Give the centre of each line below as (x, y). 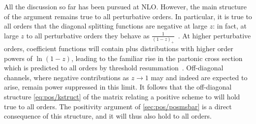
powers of (18, 58)
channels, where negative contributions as (66, 77)
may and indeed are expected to (199, 77)
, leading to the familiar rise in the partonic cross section (157, 58)
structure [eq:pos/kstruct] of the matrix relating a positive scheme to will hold (122, 97)
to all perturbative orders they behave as (88, 35)
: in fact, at (230, 26)
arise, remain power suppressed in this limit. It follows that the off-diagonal (118, 87)
